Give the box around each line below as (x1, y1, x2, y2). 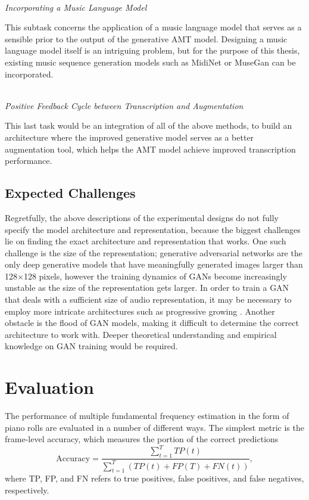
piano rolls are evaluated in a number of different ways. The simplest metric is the (5, 421, 304, 433)
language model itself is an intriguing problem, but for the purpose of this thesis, (5, 44, 300, 57)
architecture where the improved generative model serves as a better (5, 131, 254, 143)
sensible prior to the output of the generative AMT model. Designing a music (5, 32, 288, 45)
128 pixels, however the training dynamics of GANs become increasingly (23, 269, 287, 282)
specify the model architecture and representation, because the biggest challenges (5, 223, 301, 235)
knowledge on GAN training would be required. (5, 340, 178, 352)
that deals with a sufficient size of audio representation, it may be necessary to (5, 293, 292, 306)
